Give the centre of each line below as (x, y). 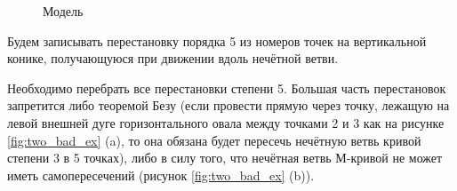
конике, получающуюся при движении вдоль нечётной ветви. (173, 58)
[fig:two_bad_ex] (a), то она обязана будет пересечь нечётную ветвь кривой (214, 140)
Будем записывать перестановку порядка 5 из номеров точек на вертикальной (217, 40)
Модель (63, 11)
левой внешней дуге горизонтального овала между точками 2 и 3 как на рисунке (226, 122)
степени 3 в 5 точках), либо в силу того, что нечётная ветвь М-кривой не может (225, 158)
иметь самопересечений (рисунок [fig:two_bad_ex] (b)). (161, 175)
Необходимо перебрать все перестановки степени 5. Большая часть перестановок (227, 88)
